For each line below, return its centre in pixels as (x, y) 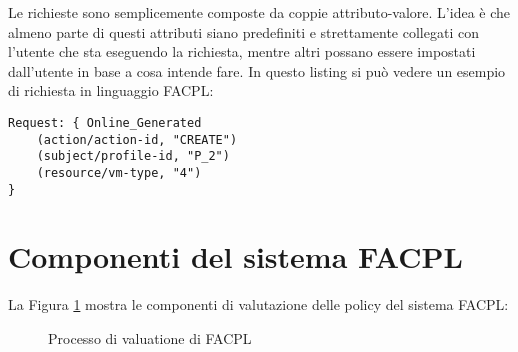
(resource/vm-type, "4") (119, 172)
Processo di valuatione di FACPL (150, 337)
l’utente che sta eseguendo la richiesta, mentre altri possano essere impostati (242, 51)
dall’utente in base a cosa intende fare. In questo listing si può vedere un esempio (257, 70)
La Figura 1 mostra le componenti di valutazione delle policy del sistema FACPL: (258, 304)
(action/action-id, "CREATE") (137, 139)
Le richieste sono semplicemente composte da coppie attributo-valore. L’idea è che (259, 12)
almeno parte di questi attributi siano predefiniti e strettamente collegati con (243, 31)
